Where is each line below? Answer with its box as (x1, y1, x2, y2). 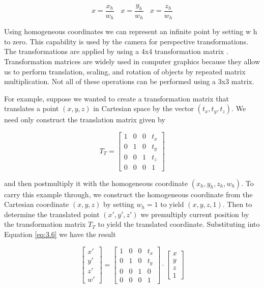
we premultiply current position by (140, 208, 249, 219)
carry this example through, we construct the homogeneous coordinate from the (4, 189, 253, 199)
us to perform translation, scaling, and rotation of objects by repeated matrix (4, 66, 246, 76)
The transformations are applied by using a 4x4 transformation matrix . (4, 46, 228, 57)
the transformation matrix (4, 219, 86, 229)
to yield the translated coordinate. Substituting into (98, 219, 260, 229)
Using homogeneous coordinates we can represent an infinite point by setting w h (4, 26, 257, 37)
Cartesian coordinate (4, 199, 69, 210)
